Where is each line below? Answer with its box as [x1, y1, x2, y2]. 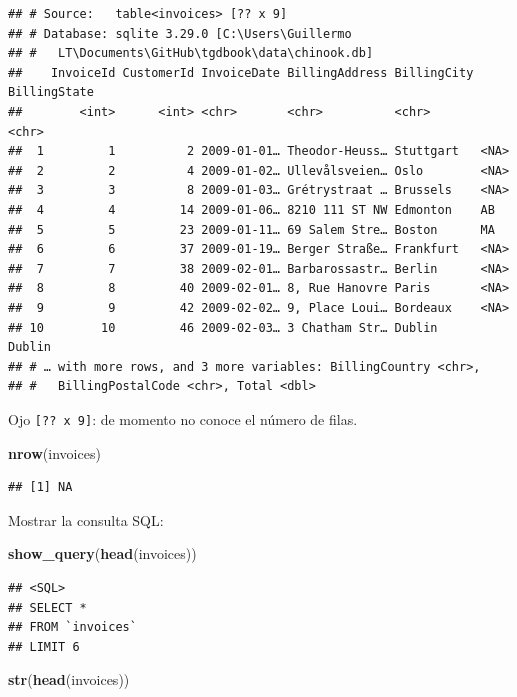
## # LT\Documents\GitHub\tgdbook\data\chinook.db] [8, 46, 374, 61]
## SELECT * [8, 600, 87, 615]
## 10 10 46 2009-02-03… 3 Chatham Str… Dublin [8, 320, 438, 335]
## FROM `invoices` [8, 620, 137, 635]
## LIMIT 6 [8, 639, 80, 654]
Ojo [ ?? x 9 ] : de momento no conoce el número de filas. [8, 408, 358, 429]
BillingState [8, 85, 94, 100]
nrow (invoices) [8, 442, 101, 463]
